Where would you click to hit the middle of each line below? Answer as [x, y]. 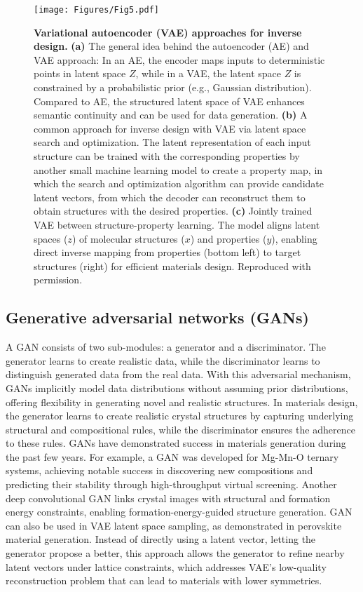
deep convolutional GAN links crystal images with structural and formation [168, 498]
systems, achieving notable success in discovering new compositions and [159, 470]
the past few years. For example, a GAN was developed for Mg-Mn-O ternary [172, 456]
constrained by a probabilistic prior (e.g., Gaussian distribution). [173, 87]
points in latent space [80, 73]
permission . [58, 280]
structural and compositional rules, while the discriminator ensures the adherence [180, 429]
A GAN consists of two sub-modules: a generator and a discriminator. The [166, 347]
